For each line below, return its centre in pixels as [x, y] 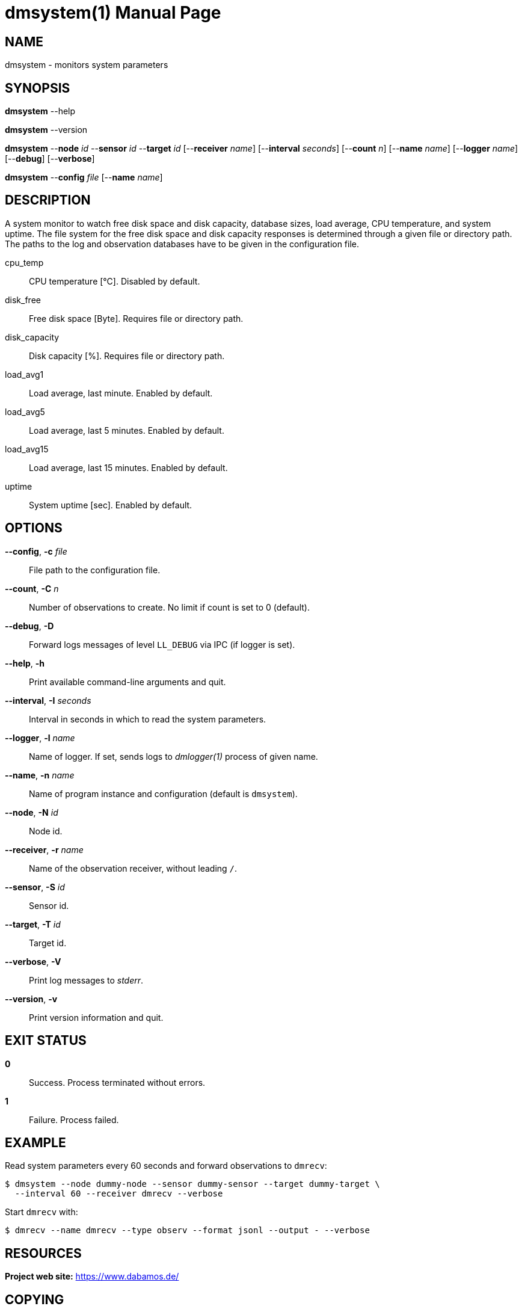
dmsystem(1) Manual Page [113, 13]
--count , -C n [32, 588]
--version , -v [31, 999]
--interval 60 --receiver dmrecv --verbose [119, 1194]
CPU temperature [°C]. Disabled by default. [115, 281]
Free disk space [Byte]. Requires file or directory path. [136, 318]
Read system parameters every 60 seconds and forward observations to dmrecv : [166, 1166]
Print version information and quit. [96, 1017]
